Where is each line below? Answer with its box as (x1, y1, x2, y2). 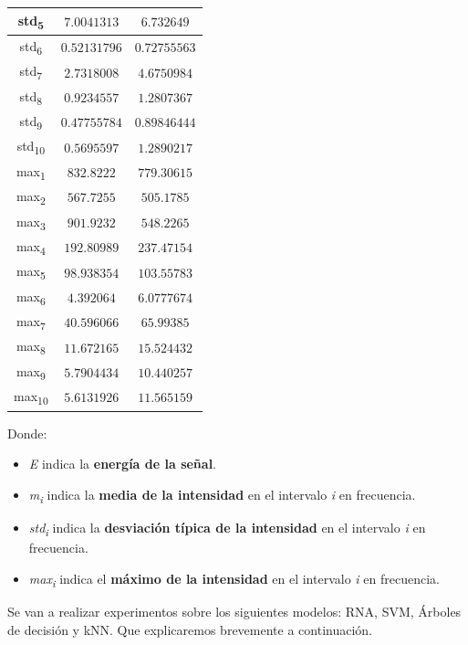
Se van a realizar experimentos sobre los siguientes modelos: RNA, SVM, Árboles (7, 601, 462, 620)
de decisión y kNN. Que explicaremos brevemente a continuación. (7, 619, 372, 639)
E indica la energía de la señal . (28, 454, 217, 473)
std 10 (16, 136, 46, 158)
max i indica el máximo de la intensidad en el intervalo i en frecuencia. (28, 568, 440, 590)
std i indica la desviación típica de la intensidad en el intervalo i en (28, 518, 426, 539)
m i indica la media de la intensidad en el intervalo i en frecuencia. (28, 484, 416, 506)
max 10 (14, 386, 48, 407)
